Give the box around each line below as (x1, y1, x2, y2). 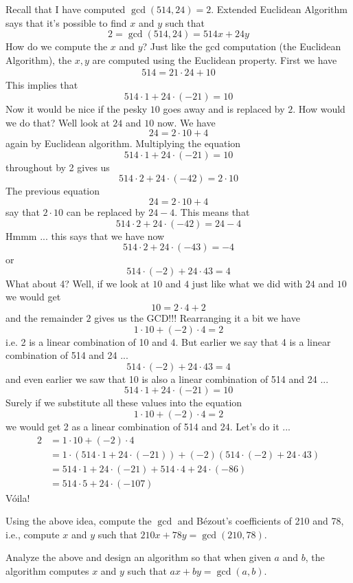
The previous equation (5, 184, 100, 198)
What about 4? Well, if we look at (5, 276, 150, 290)
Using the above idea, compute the (5, 514, 152, 528)
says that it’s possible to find (5, 15, 127, 30)
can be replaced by (66, 204, 146, 219)
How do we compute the (5, 39, 108, 54)
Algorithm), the (5, 52, 72, 67)
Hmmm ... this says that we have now (5, 228, 165, 243)
